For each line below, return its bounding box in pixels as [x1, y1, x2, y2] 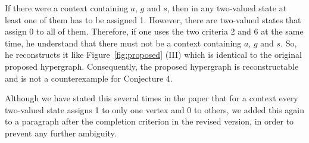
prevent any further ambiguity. [5, 126, 117, 139]
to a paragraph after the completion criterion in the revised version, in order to [5, 115, 294, 128]
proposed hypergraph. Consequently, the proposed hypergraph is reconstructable [5, 60, 299, 72]
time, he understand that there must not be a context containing [5, 36, 242, 49]
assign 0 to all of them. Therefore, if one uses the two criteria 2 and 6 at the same [5, 25, 304, 38]
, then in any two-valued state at [167, 2, 287, 14]
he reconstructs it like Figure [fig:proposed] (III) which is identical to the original [5, 48, 302, 61]
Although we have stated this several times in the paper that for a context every [5, 92, 298, 104]
